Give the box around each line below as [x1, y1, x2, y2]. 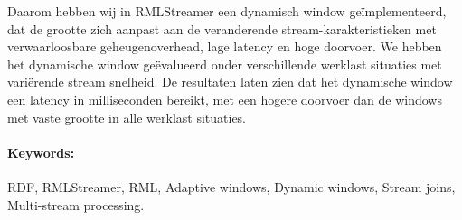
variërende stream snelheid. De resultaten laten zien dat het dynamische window [7, 72, 453, 91]
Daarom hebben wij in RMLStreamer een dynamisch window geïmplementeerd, [7, 2, 447, 20]
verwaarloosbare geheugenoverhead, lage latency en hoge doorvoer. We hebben [7, 37, 442, 56]
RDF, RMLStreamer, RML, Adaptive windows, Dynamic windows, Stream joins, [7, 177, 456, 196]
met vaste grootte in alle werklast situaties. [7, 107, 247, 126]
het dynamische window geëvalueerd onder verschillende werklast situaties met [7, 54, 442, 73]
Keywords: [7, 142, 75, 161]
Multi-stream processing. [7, 195, 145, 214]
